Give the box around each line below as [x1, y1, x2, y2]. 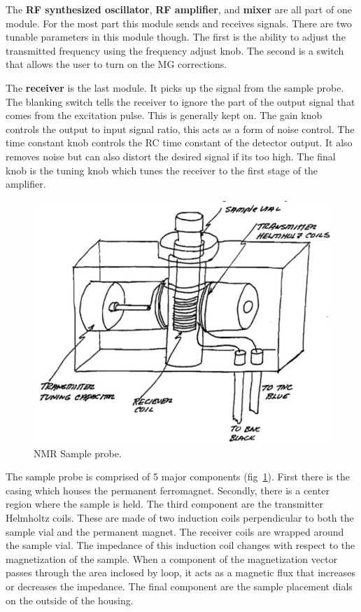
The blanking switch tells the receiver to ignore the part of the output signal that [6, 94, 355, 109]
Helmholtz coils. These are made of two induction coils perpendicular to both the [6, 510, 354, 524]
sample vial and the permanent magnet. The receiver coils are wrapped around [6, 524, 344, 538]
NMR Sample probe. [34, 445, 122, 460]
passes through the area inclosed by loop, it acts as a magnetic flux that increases [6, 565, 356, 580]
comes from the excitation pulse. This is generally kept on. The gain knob [6, 108, 323, 123]
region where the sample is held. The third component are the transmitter [6, 496, 323, 511]
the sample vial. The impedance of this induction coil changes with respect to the [6, 538, 355, 552]
